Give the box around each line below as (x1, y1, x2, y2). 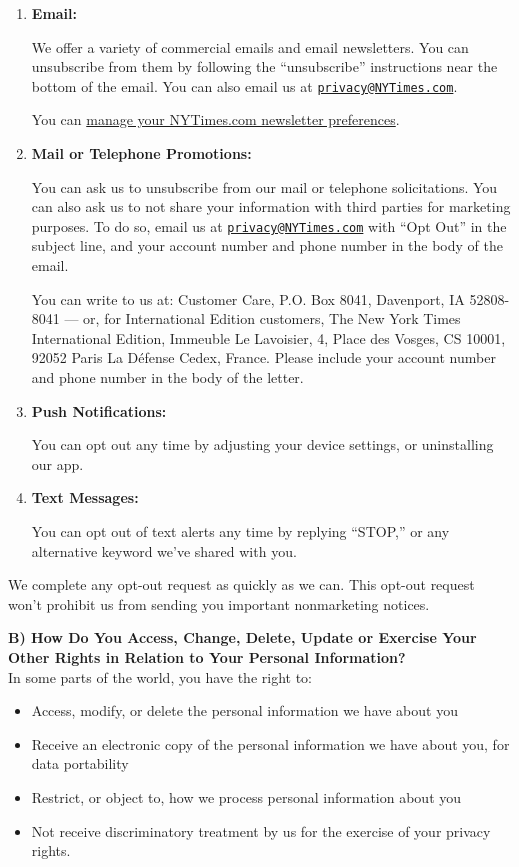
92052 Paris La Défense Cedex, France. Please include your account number (31, 347, 496, 368)
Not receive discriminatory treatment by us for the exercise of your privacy (31, 820, 491, 841)
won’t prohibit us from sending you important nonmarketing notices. (8, 593, 430, 614)
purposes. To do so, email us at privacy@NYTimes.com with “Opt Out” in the (31, 215, 507, 236)
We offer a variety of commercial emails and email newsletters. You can (31, 36, 469, 57)
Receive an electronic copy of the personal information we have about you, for (31, 733, 510, 754)
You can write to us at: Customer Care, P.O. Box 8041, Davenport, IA (31, 288, 465, 309)
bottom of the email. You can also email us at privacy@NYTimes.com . (31, 75, 458, 96)
